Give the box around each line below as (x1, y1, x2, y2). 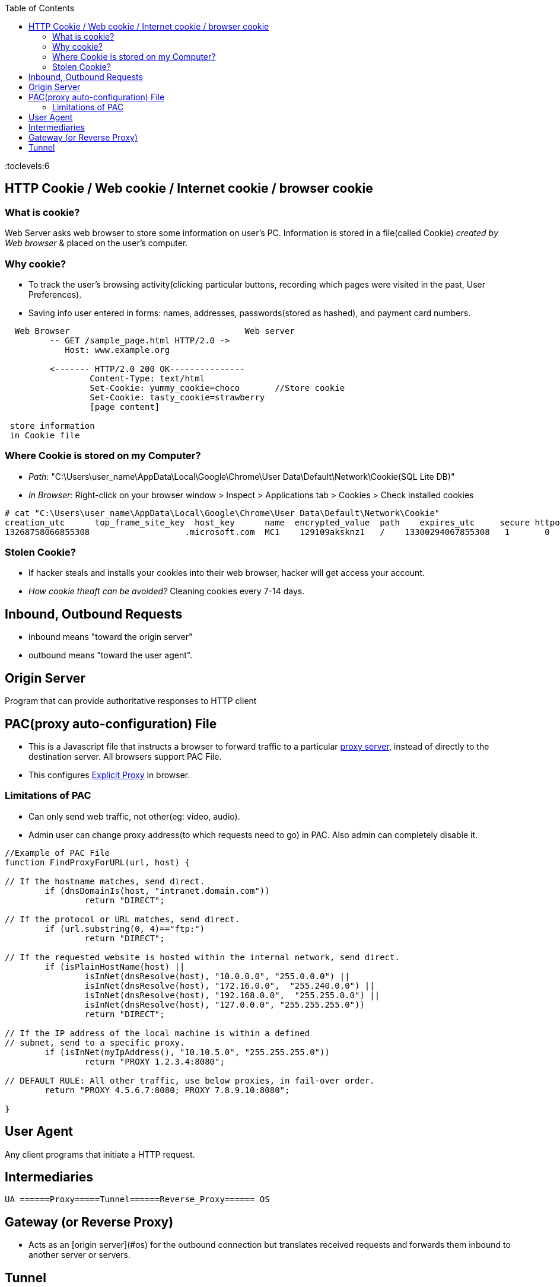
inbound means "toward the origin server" (28, 632, 193, 642)
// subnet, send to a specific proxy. (5, 1037, 185, 1047)
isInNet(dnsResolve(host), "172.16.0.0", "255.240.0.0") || (84, 980, 375, 990)
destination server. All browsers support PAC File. (28, 751, 222, 762)
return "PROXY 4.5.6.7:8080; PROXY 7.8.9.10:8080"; (44, 1085, 290, 1095)
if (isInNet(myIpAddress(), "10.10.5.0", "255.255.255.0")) (44, 1047, 330, 1057)
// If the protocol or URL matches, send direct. (5, 914, 240, 924)
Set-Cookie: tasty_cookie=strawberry (90, 392, 265, 402)
